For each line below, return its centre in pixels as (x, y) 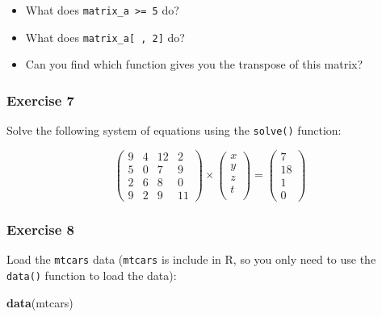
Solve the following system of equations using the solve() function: (174, 130)
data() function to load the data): (92, 275)
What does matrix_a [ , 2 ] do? (105, 37)
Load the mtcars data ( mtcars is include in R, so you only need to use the (191, 259)
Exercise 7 (40, 100)
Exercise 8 (40, 229)
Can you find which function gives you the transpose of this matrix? (194, 64)
